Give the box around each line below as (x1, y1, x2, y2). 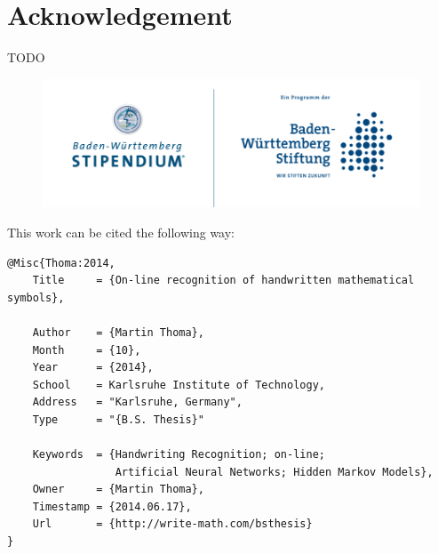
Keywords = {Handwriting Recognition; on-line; (32, 448, 325, 462)
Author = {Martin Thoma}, (32, 325, 204, 339)
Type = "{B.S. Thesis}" (32, 413, 204, 426)
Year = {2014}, (32, 361, 154, 374)
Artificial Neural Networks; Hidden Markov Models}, (115, 465, 434, 478)
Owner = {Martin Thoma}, (32, 483, 204, 496)
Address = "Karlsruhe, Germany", (32, 396, 243, 409)
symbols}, (7, 291, 65, 304)
